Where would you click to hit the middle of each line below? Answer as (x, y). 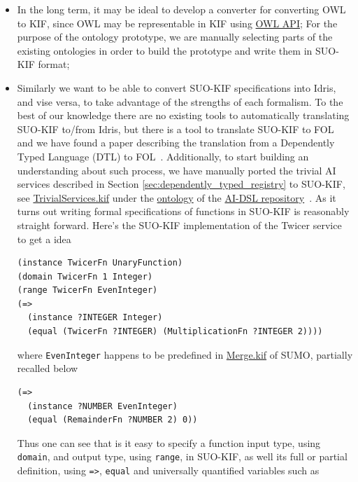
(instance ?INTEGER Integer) (95, 318)
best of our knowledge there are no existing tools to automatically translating (183, 115)
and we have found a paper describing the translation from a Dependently (176, 143)
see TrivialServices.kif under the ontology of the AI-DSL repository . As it (177, 197)
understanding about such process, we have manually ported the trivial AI (177, 170)
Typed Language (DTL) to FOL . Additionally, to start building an (163, 156)
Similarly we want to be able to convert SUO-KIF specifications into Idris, (177, 87)
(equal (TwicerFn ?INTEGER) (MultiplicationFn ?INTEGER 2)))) (175, 332)
